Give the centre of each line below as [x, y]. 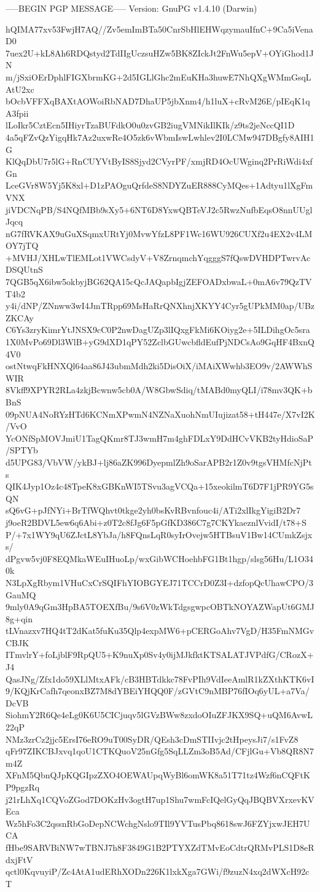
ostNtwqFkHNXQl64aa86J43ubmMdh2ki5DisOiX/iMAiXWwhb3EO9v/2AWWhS [159, 366]
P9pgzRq [23, 787]
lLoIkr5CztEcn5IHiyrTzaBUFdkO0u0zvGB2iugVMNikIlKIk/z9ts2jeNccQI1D [150, 125]
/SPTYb [22, 450]
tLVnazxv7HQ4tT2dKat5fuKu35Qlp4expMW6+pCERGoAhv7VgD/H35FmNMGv [160, 631]
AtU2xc [20, 89]
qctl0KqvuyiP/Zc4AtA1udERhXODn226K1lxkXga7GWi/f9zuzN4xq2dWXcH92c [158, 871]
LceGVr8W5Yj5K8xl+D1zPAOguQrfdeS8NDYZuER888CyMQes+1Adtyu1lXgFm [159, 185]
